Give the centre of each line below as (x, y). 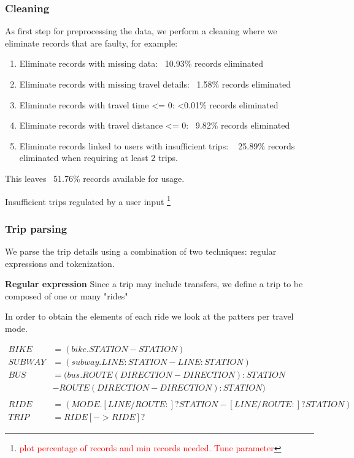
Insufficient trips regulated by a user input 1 (88, 200)
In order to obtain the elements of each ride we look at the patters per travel (149, 316)
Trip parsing (36, 228)
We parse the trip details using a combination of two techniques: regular (141, 251)
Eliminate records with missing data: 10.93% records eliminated (141, 63)
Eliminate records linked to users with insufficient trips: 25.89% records (157, 145)
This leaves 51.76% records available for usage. (95, 178)
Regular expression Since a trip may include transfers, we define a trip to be (154, 284)
